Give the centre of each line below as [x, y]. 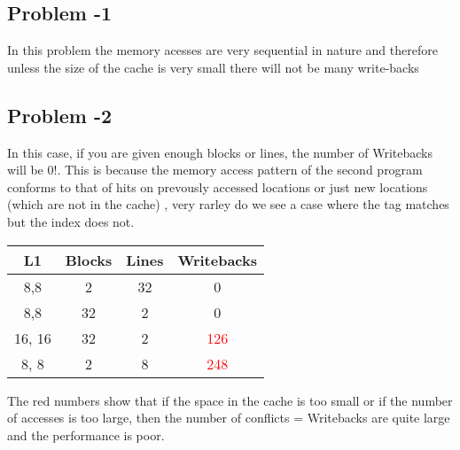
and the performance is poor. [86, 434]
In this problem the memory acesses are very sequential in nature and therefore [222, 50]
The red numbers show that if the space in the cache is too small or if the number [230, 400]
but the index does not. [71, 221]
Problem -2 [59, 115]
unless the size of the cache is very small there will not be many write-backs [213, 67]
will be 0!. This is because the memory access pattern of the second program [215, 170]
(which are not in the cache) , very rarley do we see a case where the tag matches [228, 204]
